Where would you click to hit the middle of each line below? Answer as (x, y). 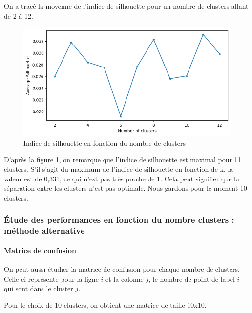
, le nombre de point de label (192, 279)
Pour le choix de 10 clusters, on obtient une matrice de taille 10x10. (105, 304)
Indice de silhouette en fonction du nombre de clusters (105, 143)
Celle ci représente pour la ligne (51, 279)
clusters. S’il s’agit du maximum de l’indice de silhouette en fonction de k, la (119, 169)
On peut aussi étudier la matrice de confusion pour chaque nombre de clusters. (122, 269)
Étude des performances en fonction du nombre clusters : (119, 219)
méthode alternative (44, 231)
